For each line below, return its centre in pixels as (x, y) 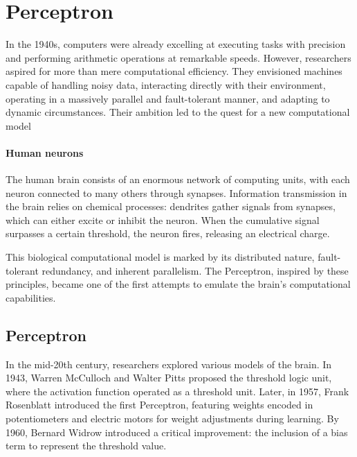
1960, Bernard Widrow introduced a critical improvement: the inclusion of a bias (177, 432)
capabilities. (31, 297)
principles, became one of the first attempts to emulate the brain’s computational (178, 284)
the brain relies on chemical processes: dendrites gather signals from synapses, (171, 206)
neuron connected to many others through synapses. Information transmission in (176, 192)
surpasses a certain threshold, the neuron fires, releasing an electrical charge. (168, 233)
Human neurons (45, 152)
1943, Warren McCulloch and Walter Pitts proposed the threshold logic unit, (169, 378)
